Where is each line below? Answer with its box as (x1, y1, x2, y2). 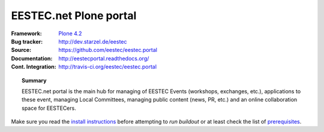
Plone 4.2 (58, 30, 82, 37)
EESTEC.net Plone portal (11, 9, 137, 22)
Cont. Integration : (11, 63, 56, 70)
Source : (11, 47, 32, 54)
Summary (22, 76, 47, 84)
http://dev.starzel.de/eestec (58, 38, 127, 45)
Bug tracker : (11, 38, 43, 45)
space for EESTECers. (22, 105, 76, 112)
